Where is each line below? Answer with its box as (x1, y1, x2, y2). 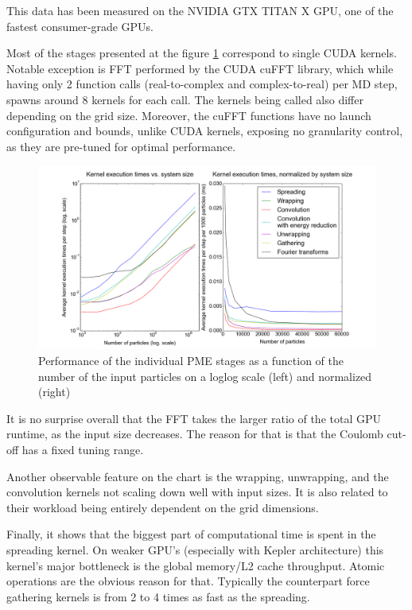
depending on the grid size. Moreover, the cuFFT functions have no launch (6, 107, 371, 123)
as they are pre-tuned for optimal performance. (6, 138, 236, 154)
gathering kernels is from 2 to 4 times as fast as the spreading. (6, 588, 310, 604)
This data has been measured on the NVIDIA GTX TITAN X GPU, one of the (6, 2, 394, 18)
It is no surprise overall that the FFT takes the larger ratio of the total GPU (6, 410, 381, 426)
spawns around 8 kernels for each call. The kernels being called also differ (6, 91, 363, 107)
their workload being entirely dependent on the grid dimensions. (6, 499, 319, 515)
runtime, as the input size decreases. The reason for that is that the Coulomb (6, 425, 383, 442)
